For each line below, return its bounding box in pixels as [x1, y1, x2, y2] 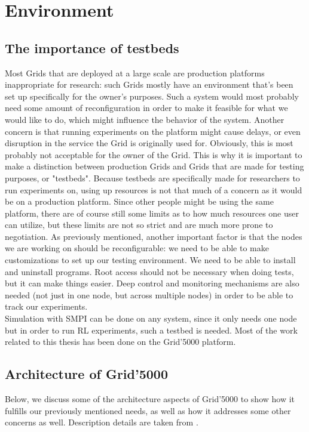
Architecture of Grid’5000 [5, 365, 168, 383]
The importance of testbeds [5, 38, 179, 57]
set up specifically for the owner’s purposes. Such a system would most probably [5, 90, 299, 102]
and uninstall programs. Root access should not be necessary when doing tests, [5, 265, 294, 277]
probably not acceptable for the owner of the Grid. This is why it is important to [5, 148, 302, 161]
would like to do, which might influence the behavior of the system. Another [5, 113, 284, 125]
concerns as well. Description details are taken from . [5, 416, 198, 428]
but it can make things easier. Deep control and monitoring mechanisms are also [5, 277, 299, 289]
